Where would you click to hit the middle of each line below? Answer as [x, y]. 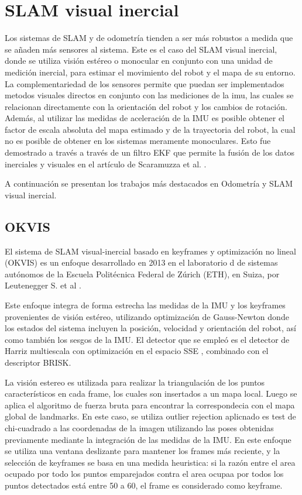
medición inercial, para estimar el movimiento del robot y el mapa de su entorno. [150, 72]
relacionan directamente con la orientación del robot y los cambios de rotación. [146, 106]
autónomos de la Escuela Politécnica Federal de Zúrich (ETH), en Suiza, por [142, 274]
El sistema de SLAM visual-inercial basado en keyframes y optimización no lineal [150, 251]
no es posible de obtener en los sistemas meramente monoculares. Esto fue [138, 141]
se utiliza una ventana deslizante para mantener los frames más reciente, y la [143, 451]
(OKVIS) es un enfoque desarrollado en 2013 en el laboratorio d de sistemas [141, 262]
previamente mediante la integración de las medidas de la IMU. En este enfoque [148, 439]
